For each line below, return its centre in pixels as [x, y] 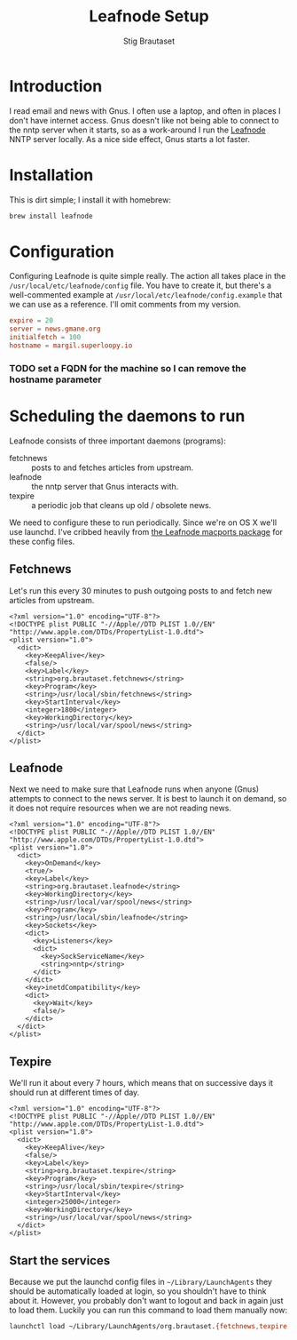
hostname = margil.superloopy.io [71, 346]
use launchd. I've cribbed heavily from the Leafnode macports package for [146, 531]
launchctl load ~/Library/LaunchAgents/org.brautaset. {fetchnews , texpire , [150, 1327]
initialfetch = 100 [45, 338]
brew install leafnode [51, 216]
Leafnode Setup [149, 16]
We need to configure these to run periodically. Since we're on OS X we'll [143, 522]
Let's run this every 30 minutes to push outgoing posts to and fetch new [141, 590]
